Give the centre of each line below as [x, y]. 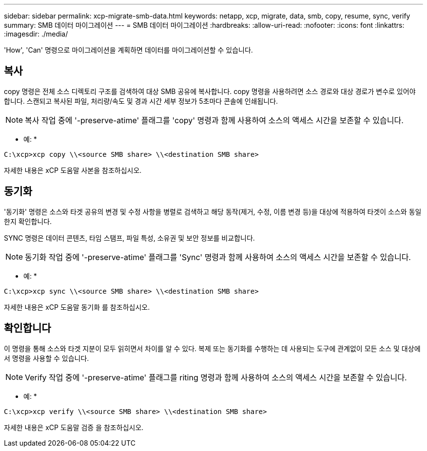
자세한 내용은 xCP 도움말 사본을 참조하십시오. [73, 170]
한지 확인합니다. [28, 221]
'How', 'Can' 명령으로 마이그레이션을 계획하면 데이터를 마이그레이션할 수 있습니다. [128, 50]
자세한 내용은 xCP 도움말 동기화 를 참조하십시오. [77, 307]
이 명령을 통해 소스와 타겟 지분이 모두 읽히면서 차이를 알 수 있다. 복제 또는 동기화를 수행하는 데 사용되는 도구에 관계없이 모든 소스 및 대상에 [212, 348]
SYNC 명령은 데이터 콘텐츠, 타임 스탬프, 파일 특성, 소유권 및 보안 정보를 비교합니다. [129, 238]
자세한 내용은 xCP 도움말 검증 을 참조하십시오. [74, 427]
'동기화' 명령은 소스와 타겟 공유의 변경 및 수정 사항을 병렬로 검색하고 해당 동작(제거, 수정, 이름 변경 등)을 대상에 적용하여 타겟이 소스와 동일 [213, 211]
